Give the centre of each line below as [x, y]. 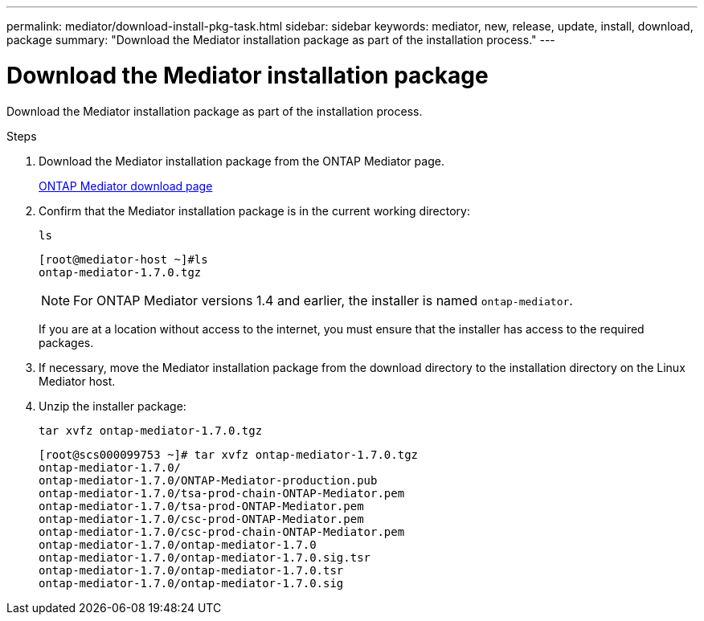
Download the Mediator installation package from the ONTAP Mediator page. [241, 161]
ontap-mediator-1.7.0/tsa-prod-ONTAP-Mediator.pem [201, 506]
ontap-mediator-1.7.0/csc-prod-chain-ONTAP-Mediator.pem [222, 531]
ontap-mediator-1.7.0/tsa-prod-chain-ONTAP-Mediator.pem [222, 493]
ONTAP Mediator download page [126, 186]
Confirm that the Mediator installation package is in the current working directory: [254, 210]
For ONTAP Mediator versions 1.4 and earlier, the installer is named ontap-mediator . [323, 300]
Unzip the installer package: [113, 406]
